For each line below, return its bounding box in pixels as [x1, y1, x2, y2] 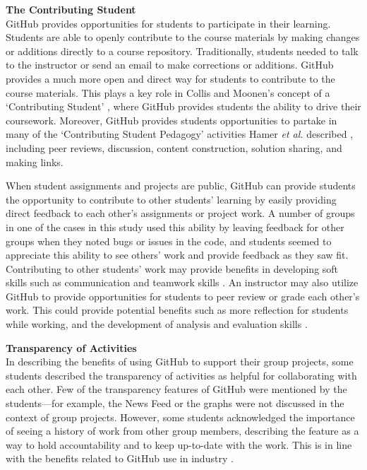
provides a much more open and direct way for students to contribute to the [6, 71, 335, 86]
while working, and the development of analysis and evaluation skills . [6, 317, 308, 331]
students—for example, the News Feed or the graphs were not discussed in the [6, 396, 344, 411]
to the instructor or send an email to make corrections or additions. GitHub [6, 57, 334, 72]
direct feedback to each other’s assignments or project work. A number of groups [6, 206, 355, 221]
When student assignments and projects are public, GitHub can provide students [6, 178, 356, 193]
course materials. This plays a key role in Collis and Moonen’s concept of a [6, 85, 330, 100]
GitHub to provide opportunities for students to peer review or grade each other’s [6, 288, 360, 303]
